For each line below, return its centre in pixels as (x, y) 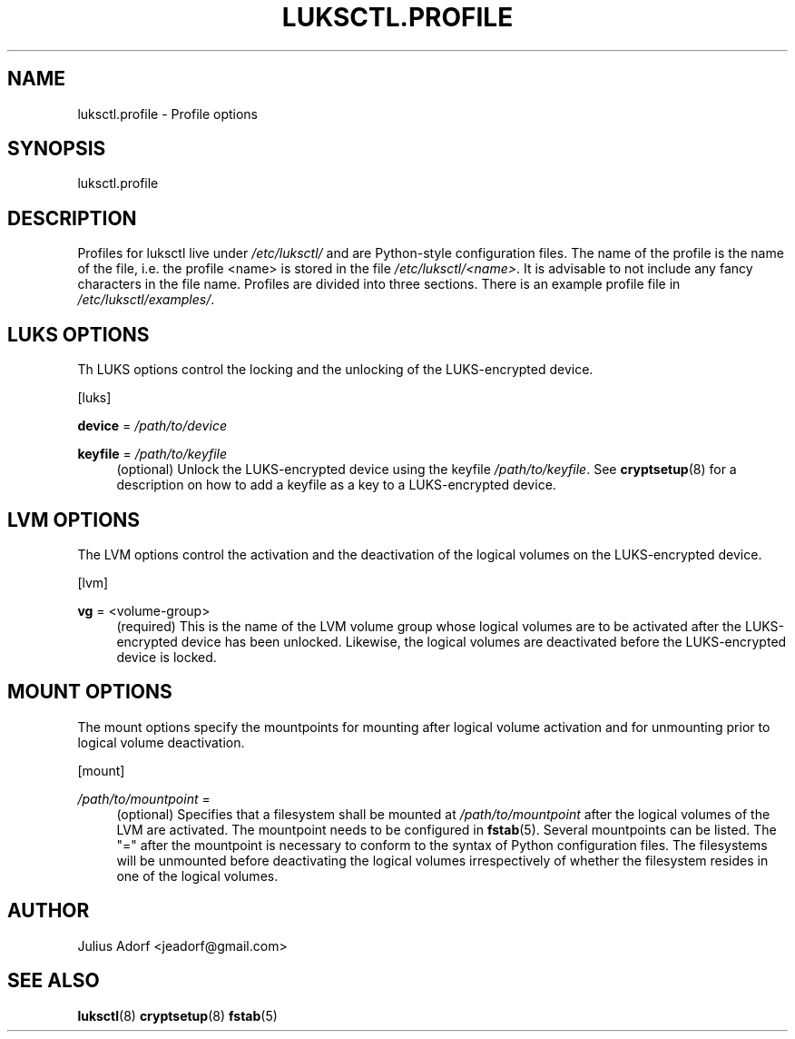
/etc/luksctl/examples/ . (146, 300)
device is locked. (167, 657)
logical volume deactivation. (161, 742)
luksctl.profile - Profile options (168, 114)
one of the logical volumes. (197, 876)
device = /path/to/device (152, 426)
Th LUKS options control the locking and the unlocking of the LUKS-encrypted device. (335, 370)
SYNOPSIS (57, 149)
